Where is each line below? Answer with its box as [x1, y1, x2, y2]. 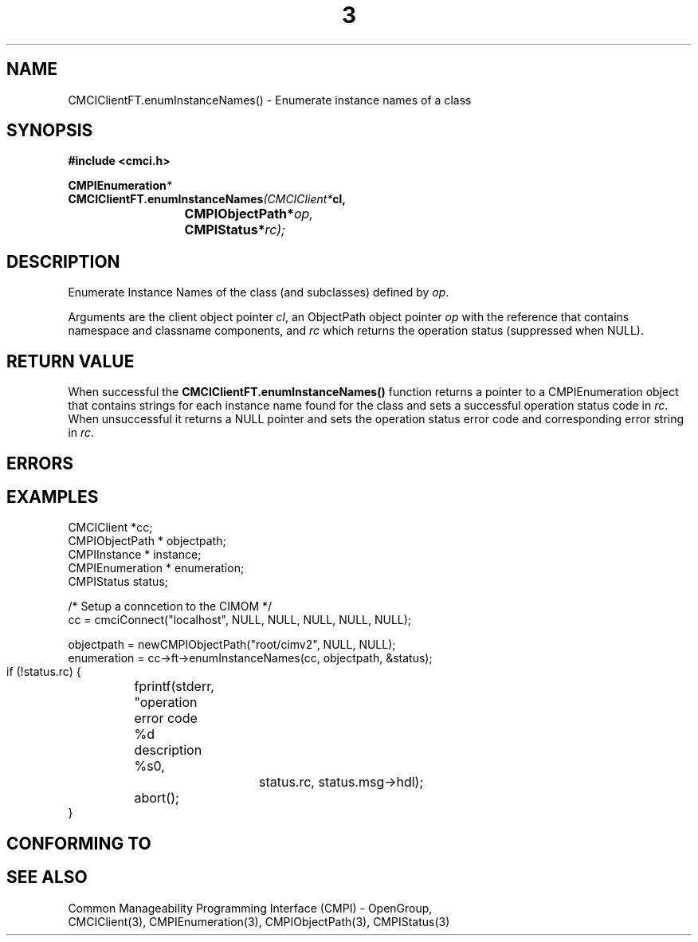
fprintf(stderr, [134, 678, 214, 695]
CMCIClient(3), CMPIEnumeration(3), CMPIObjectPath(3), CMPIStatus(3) [68, 914, 450, 928]
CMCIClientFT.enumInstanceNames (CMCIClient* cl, [68, 192, 347, 206]
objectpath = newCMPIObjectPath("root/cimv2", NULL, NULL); [68, 638, 396, 652]
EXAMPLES [6, 486, 99, 507]
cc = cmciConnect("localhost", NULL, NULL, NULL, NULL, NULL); [68, 613, 412, 627]
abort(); [134, 790, 179, 807]
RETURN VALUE [6, 351, 135, 371]
